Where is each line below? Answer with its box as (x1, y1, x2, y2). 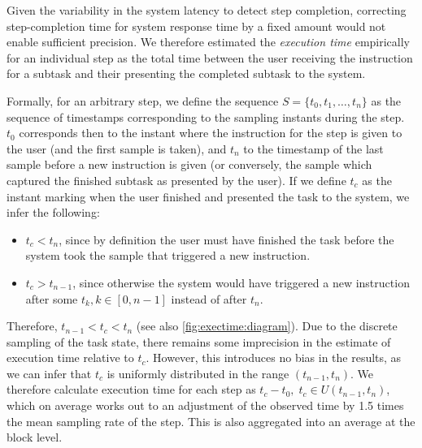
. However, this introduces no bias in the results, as (146, 349, 402, 366)
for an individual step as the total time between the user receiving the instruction (7, 49, 413, 66)
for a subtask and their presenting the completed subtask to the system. (7, 65, 366, 82)
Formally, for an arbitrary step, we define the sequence (7, 92, 279, 109)
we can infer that (7, 364, 92, 381)
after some (25, 290, 78, 307)
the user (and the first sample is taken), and (7, 140, 227, 157)
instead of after (171, 290, 247, 307)
